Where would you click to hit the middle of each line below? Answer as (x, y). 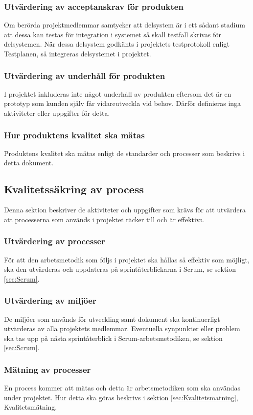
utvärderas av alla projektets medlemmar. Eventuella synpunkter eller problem (122, 328)
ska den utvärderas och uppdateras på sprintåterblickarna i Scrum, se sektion (120, 269)
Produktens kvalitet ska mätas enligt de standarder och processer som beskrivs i (125, 153)
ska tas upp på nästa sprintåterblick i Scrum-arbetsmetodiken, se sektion (113, 338)
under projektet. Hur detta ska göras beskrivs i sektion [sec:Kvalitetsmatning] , (121, 397)
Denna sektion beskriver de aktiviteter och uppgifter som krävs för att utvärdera (125, 210)
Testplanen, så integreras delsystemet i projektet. (78, 53)
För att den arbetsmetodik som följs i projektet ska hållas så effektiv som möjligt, (127, 259)
